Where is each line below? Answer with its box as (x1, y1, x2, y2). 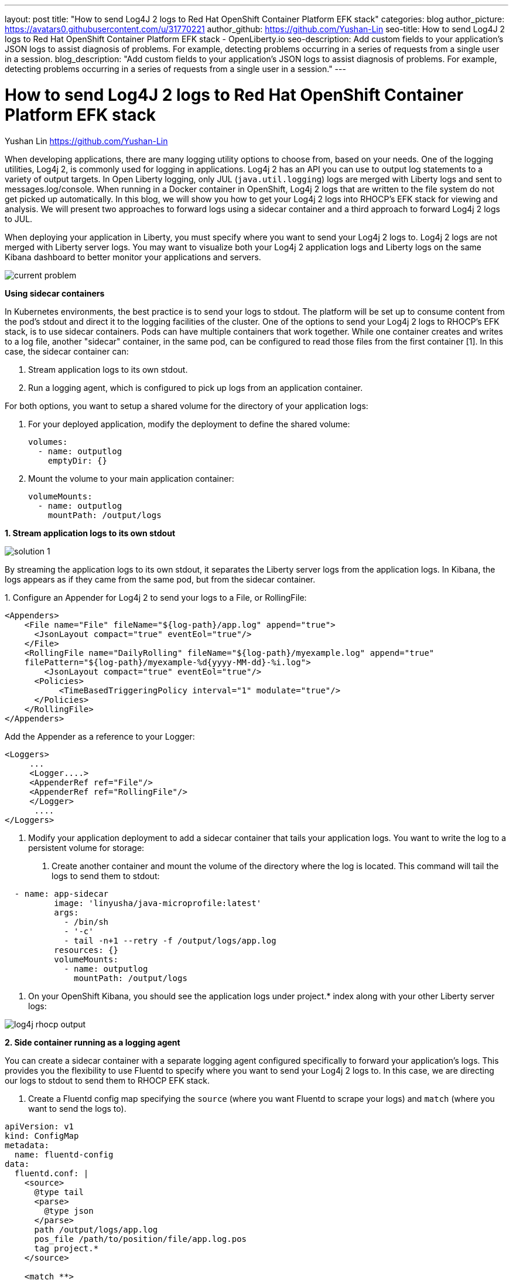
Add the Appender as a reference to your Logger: (5, 731, 195, 741)
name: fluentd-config (14, 1149, 114, 1159)
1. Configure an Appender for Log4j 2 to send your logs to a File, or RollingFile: (5, 592, 307, 602)
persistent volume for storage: (28, 842, 145, 853)
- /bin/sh (64, 917, 109, 927)
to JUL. (5, 213, 33, 224)
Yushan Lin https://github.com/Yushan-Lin (5, 135, 168, 146)
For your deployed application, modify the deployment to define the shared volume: (28, 418, 350, 429)
